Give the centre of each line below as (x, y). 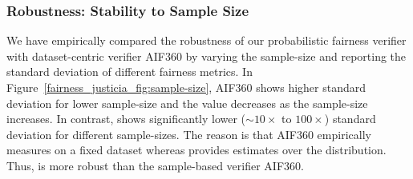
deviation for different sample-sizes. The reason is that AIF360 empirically (189, 134)
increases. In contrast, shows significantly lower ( (126, 119)
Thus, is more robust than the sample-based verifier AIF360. (155, 165)
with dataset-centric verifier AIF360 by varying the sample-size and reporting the (206, 56)
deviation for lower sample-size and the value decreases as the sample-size (187, 103)
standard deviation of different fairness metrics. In (130, 72)
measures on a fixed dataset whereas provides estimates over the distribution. (196, 150)
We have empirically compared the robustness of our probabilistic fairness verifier (206, 40)
